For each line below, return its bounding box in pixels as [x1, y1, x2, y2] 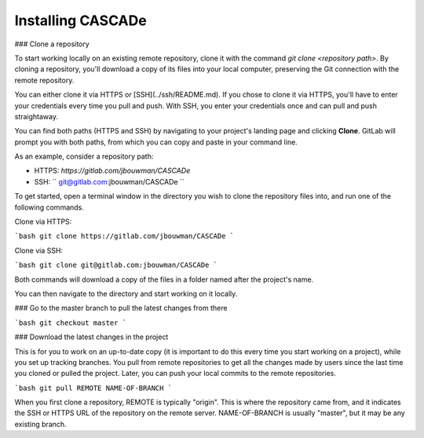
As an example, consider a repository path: [14, 151, 154, 161]
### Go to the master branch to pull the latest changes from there [14, 303, 228, 313]
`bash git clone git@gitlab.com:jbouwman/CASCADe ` [14, 261, 218, 270]
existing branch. [14, 419, 67, 429]
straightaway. [14, 111, 59, 121]
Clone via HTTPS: [14, 217, 72, 227]
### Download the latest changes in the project [14, 332, 169, 341]
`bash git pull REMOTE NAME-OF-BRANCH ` [14, 383, 173, 392]
